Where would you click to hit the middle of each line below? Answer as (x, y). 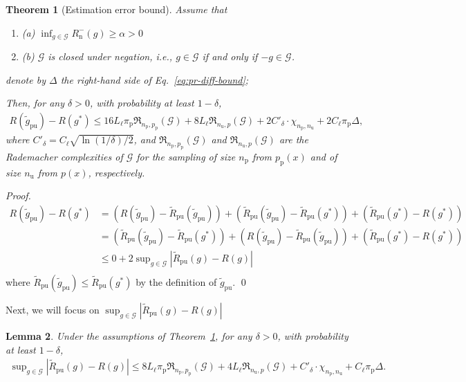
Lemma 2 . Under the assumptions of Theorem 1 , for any (129, 335)
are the (293, 139)
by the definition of (176, 281)
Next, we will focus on (53, 309)
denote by (26, 79)
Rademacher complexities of (64, 156)
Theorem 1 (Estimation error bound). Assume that (116, 9)
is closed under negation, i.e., (110, 56)
